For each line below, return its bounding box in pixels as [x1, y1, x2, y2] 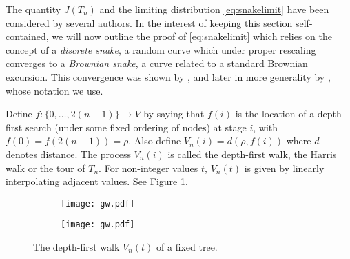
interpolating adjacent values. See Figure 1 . [6, 174, 188, 189]
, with [253, 119, 278, 134]
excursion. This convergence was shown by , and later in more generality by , [6, 69, 331, 84]
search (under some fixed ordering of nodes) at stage [25, 119, 247, 134]
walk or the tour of [6, 160, 85, 175]
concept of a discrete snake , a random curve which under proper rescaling [6, 42, 316, 57]
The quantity [6, 2, 61, 16]
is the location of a [235, 106, 315, 121]
